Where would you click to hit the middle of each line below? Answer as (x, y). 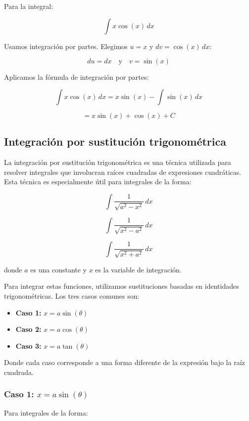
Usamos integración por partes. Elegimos (66, 46)
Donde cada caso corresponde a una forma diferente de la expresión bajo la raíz (124, 362)
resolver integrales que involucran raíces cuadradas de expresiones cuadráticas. (123, 172)
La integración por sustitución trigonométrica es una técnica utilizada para (118, 162)
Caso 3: (28, 345)
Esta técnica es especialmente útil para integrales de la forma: (98, 182)
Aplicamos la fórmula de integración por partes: (76, 77)
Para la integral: (29, 6)
